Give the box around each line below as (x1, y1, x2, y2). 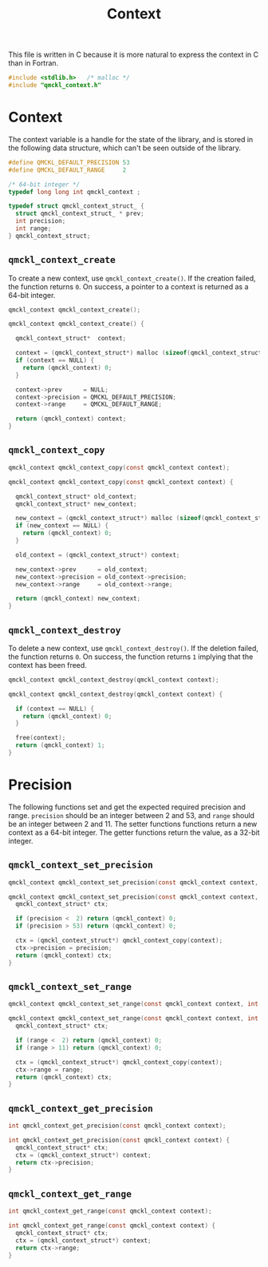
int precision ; (15, 217, 66, 225)
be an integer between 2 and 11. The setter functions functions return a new (8, 819, 258, 828)
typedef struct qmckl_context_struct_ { (8, 202, 145, 210)
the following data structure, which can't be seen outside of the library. (8, 143, 242, 153)
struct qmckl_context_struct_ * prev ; (15, 209, 145, 218)
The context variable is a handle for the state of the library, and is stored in (8, 134, 254, 144)
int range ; (15, 224, 52, 232)
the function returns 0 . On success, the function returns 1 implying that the (8, 652, 254, 661)
